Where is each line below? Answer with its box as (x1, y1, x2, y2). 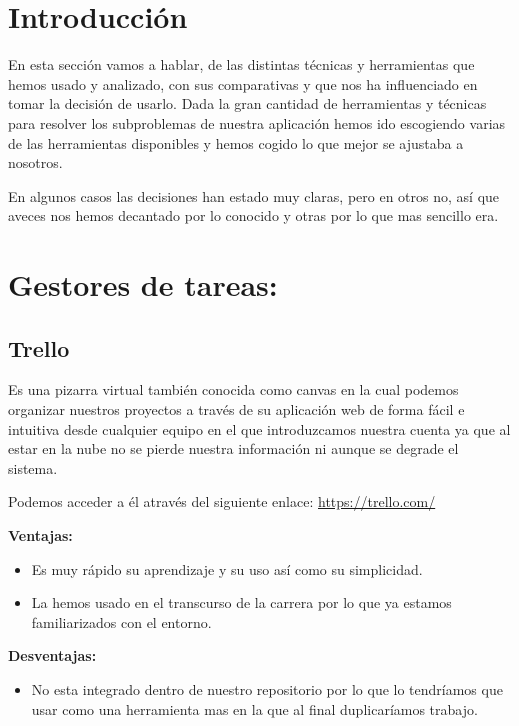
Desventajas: (8, 645, 97, 666)
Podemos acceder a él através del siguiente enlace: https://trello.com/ (8, 491, 436, 512)
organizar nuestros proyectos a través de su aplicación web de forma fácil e (8, 399, 465, 420)
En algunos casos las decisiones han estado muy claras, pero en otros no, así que (8, 185, 500, 206)
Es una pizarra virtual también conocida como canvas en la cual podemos (8, 379, 459, 400)
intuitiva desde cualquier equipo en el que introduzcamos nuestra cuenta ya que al (8, 418, 511, 439)
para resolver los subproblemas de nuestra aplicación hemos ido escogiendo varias (8, 112, 506, 133)
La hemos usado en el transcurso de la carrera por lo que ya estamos (31, 592, 452, 613)
